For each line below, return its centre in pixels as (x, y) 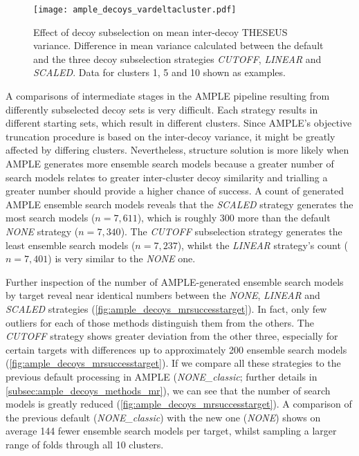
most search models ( (50, 218)
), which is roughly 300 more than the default (234, 218)
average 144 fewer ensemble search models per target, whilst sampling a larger (171, 431)
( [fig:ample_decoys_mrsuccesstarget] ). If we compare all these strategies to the (173, 363)
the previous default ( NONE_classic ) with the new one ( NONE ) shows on (163, 417)
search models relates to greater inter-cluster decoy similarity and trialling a (167, 177)
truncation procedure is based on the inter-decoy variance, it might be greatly (171, 136)
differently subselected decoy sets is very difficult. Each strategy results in (162, 109)
